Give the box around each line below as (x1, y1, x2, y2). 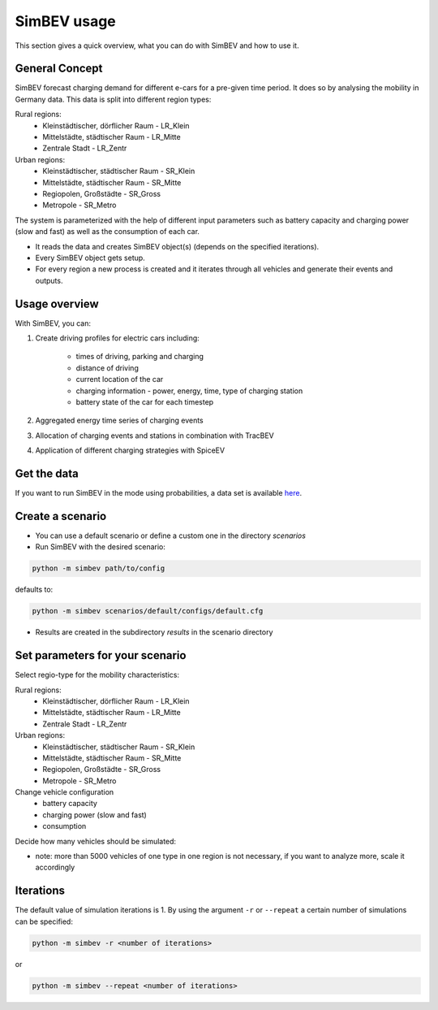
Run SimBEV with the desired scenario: (35, 542, 166, 552)
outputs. (35, 275, 63, 285)
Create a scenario (15, 509, 107, 523)
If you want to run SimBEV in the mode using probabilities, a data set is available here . (15, 488, 303, 498)
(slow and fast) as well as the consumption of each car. (15, 227, 200, 236)
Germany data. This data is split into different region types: (15, 94, 212, 104)
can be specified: (15, 917, 73, 926)
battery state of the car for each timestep (75, 397, 214, 406)
